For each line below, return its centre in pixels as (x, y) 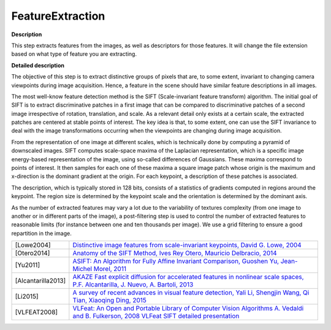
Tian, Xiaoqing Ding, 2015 (110, 301)
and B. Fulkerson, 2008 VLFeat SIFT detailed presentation (156, 316)
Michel (82, 269)
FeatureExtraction (58, 16)
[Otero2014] (32, 253)
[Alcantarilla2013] (40, 281)
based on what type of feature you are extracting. (74, 54)
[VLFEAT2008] (36, 312)
